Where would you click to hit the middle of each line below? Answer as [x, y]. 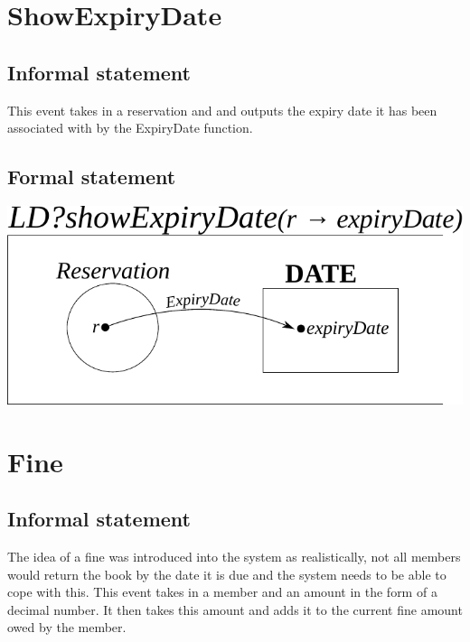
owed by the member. [67, 627]
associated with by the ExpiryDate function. [130, 128]
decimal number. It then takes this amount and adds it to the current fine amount [235, 609]
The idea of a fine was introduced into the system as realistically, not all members [234, 557]
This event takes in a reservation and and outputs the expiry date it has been [222, 110]
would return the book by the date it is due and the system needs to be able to [227, 574]
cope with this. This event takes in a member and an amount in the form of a [222, 592]
